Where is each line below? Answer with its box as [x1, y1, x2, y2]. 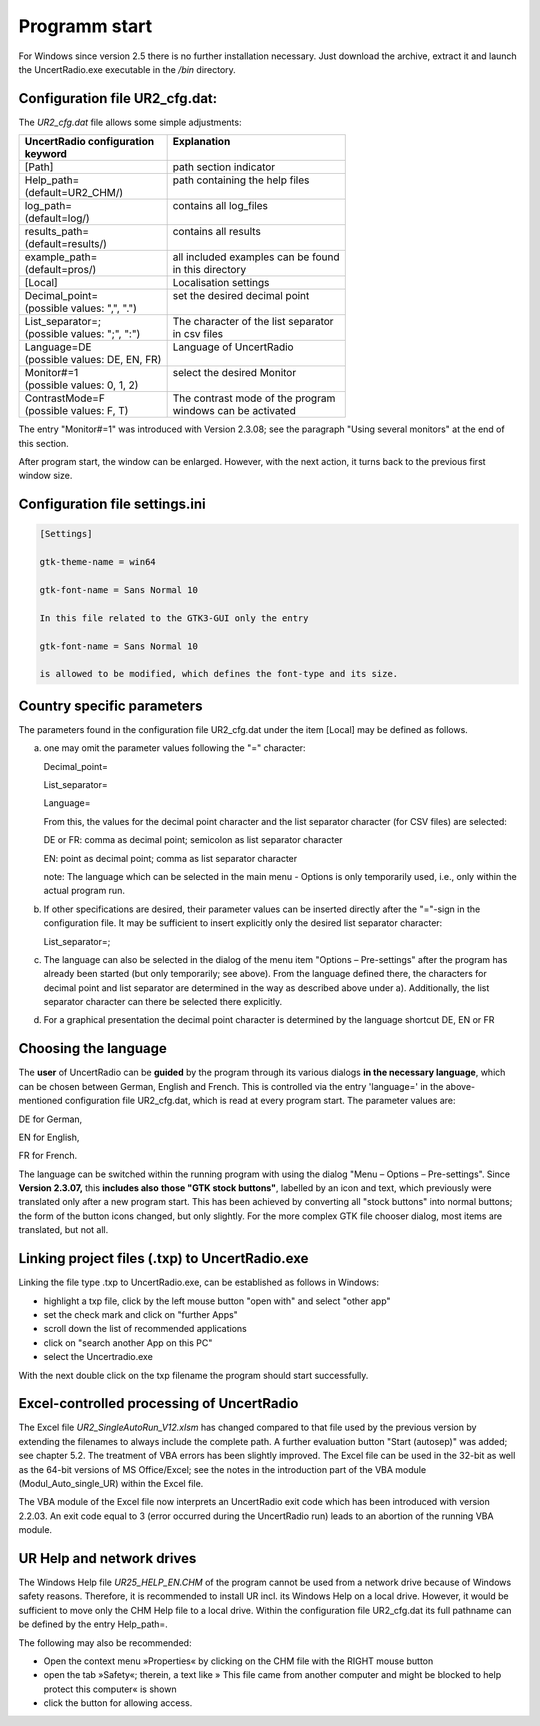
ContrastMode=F [24, 391, 105, 405]
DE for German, [18, 1113, 83, 1125]
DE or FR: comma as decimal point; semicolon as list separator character [43, 834, 344, 846]
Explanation [172, 135, 231, 149]
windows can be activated [172, 404, 297, 418]
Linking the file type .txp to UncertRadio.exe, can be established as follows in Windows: [18, 1276, 380, 1289]
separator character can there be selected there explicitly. [43, 996, 283, 1008]
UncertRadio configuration [24, 135, 155, 149]
